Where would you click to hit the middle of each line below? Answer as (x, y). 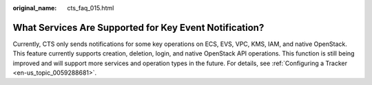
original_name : (35, 8)
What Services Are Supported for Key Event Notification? (138, 27)
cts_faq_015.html (91, 8)
